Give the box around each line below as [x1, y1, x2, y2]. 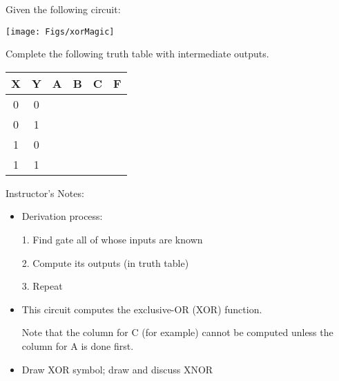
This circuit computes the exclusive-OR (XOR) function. [21, 301, 262, 316]
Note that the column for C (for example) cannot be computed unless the [21, 325, 333, 340]
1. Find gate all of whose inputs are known [21, 232, 203, 247]
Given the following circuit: [6, 2, 121, 16]
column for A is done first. [21, 339, 134, 353]
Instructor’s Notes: [6, 185, 84, 200]
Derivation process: [21, 209, 103, 223]
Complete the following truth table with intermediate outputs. [6, 46, 269, 61]
